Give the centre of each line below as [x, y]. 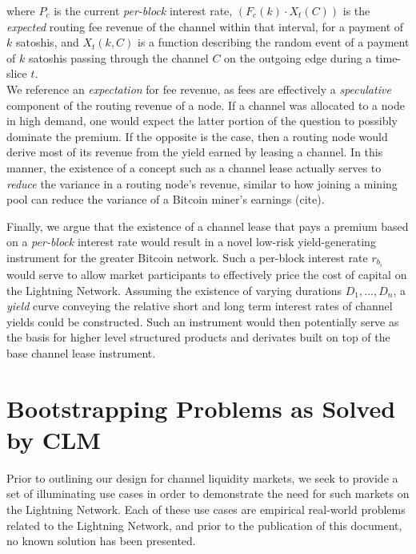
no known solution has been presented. [101, 541]
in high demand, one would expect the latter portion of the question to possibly [202, 121]
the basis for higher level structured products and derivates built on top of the [198, 337]
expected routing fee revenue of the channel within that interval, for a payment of [205, 26]
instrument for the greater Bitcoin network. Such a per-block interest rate [187, 257]
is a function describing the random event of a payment [274, 42]
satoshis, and [47, 42]
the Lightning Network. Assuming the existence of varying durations [174, 290]
